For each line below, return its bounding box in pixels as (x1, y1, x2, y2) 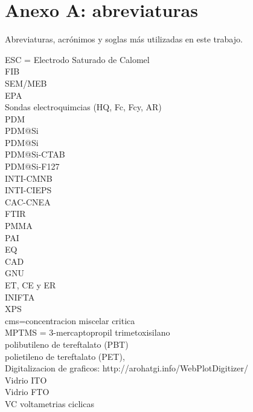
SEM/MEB (5, 76, 47, 89)
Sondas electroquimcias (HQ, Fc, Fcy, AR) (5, 101, 162, 113)
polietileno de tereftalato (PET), (5, 350, 125, 362)
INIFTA (5, 290, 35, 303)
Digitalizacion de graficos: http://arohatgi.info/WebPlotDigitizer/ (5, 362, 248, 374)
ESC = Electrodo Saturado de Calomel (5, 53, 150, 65)
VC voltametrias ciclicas (5, 397, 94, 410)
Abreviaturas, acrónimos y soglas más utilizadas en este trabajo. (5, 33, 243, 45)
